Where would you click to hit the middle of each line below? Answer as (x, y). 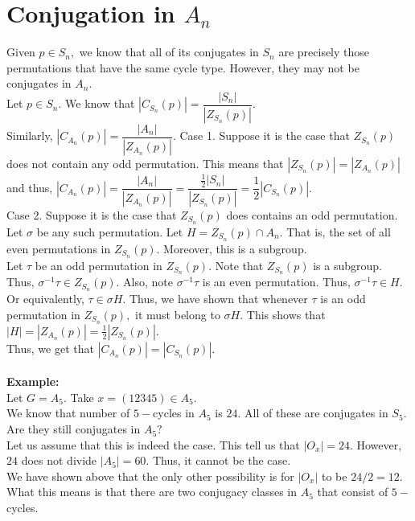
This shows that (286, 314)
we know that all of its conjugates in (169, 52)
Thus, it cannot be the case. (222, 460)
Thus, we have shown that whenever (218, 299)
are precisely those (324, 52)
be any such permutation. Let (110, 231)
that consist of (353, 492)
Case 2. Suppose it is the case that (92, 214)
